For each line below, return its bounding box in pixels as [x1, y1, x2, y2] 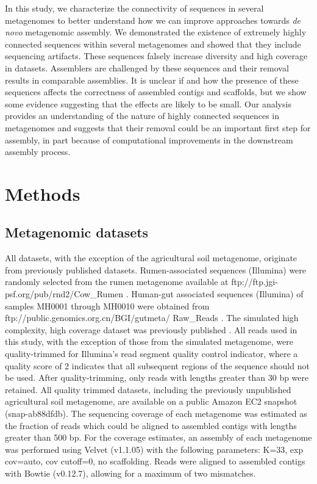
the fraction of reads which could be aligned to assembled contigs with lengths [5, 419, 297, 432]
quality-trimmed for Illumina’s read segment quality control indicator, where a [5, 347, 298, 360]
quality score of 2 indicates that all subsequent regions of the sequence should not [5, 359, 310, 372]
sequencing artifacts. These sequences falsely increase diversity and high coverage [5, 49, 308, 62]
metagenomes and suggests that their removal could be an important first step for [5, 121, 311, 134]
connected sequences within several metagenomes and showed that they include [5, 37, 301, 50]
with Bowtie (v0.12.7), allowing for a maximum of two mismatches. [5, 466, 256, 479]
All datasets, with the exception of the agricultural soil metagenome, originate [5, 251, 297, 264]
